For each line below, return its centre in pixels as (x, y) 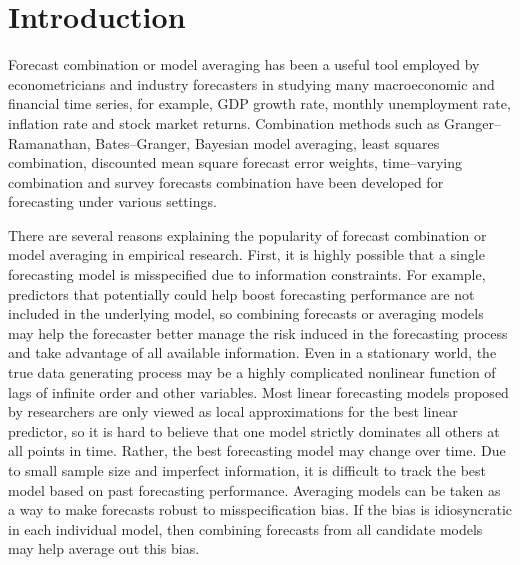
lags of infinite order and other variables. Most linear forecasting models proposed (258, 391)
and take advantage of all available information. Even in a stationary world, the (252, 352)
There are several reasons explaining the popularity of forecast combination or (247, 234)
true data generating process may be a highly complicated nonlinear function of (252, 372)
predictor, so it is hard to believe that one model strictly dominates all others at (254, 430)
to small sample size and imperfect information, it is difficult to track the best (247, 470)
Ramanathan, (49, 142)
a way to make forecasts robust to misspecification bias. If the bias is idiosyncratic (260, 509)
